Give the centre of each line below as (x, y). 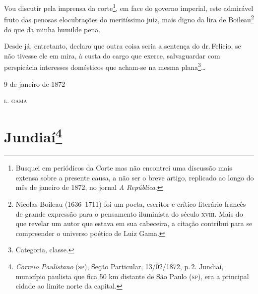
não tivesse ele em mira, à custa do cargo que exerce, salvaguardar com (112, 55)
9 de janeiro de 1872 (35, 84)
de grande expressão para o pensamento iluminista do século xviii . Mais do (129, 213)
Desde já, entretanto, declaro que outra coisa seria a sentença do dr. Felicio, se (123, 46)
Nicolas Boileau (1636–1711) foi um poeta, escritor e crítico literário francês (131, 204)
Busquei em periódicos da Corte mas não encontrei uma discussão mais (124, 168)
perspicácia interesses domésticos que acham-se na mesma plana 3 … (105, 66)
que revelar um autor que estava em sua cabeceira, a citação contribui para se (134, 223)
